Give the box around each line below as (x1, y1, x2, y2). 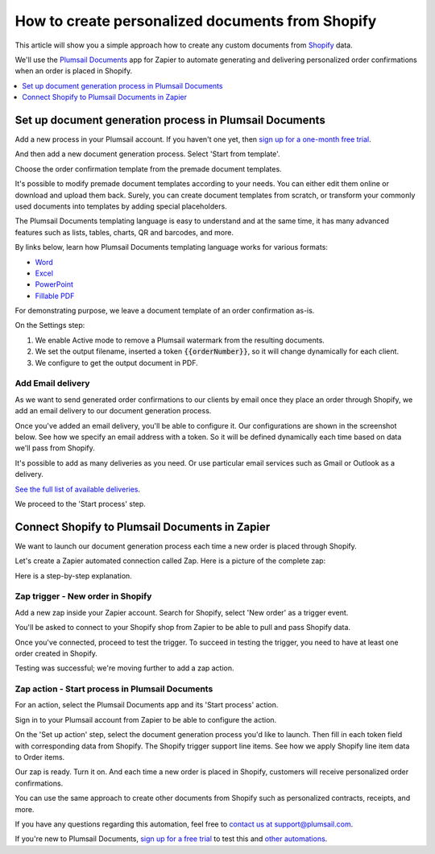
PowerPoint (35, 280, 74, 289)
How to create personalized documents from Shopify (14, 12, 377, 30)
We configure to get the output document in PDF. (35, 358, 198, 367)
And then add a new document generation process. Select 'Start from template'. (14, 149, 281, 159)
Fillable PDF (35, 291, 75, 301)
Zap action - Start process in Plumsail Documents (14, 683, 213, 694)
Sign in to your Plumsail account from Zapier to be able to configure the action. (14, 715, 277, 724)
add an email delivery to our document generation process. (14, 406, 212, 416)
